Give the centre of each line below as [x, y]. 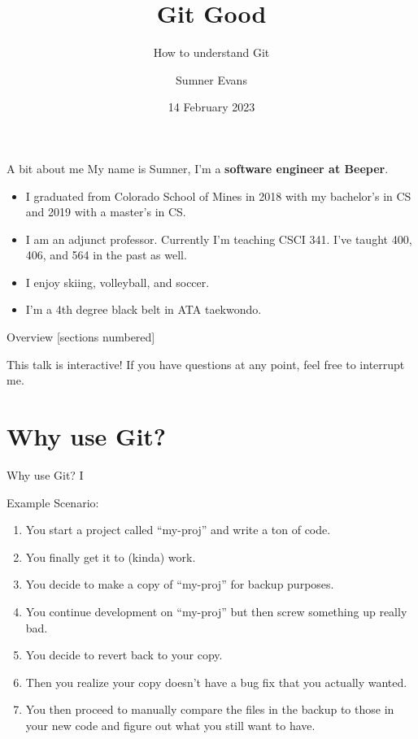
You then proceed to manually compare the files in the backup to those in [210, 709]
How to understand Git [211, 52]
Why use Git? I [45, 474]
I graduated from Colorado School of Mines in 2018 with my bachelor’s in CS [218, 196]
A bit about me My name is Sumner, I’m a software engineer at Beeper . [198, 168]
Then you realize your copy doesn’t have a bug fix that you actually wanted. [216, 682]
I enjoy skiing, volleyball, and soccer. [118, 282]
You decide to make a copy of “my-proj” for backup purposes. [180, 584]
